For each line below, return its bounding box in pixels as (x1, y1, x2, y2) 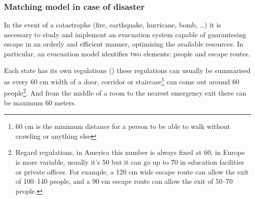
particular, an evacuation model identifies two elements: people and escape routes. (4, 49, 251, 58)
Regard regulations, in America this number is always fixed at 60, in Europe (15, 147, 245, 157)
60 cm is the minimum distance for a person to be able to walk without (15, 121, 230, 131)
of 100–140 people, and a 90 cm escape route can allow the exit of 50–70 (15, 176, 233, 186)
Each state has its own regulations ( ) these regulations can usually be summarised (4, 65, 251, 75)
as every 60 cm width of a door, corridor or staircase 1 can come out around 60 (4, 75, 239, 86)
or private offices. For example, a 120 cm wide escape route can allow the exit (15, 166, 249, 176)
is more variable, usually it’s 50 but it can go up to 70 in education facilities (15, 157, 244, 167)
